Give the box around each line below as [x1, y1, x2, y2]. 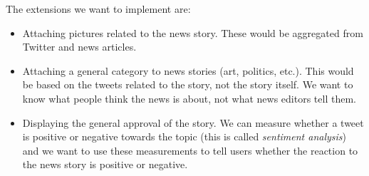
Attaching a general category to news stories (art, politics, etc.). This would [22, 63, 354, 78]
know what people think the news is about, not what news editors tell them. [22, 90, 356, 105]
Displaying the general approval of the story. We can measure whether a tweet [22, 115, 364, 130]
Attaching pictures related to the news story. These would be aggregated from [22, 25, 363, 40]
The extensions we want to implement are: [6, 1, 191, 16]
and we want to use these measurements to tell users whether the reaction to [22, 143, 358, 157]
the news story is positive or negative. [22, 157, 188, 172]
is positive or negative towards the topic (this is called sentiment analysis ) [22, 129, 347, 144]
